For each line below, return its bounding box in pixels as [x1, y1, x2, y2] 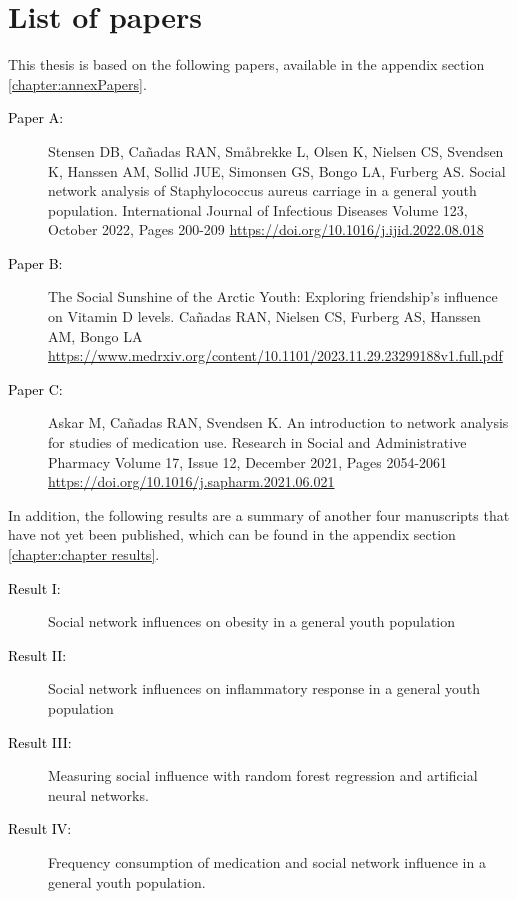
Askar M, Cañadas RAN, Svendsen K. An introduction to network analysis [48, 412, 509, 433]
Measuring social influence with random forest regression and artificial [48, 765, 478, 786]
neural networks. [48, 784, 149, 805]
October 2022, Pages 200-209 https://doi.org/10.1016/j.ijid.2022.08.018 [48, 219, 484, 240]
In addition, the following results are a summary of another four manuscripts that [8, 504, 510, 525]
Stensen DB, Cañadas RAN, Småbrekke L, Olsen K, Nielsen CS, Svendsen [48, 140, 504, 161]
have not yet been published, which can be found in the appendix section [8, 524, 456, 545]
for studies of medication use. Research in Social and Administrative [48, 432, 467, 453]
